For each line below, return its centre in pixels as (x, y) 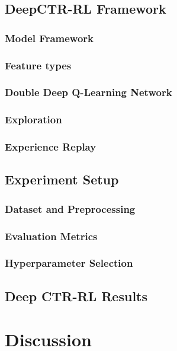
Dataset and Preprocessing (70, 208)
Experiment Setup (62, 179)
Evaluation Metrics (51, 236)
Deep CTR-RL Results (76, 296)
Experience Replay (51, 147)
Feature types (38, 65)
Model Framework (49, 38)
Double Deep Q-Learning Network (89, 92)
